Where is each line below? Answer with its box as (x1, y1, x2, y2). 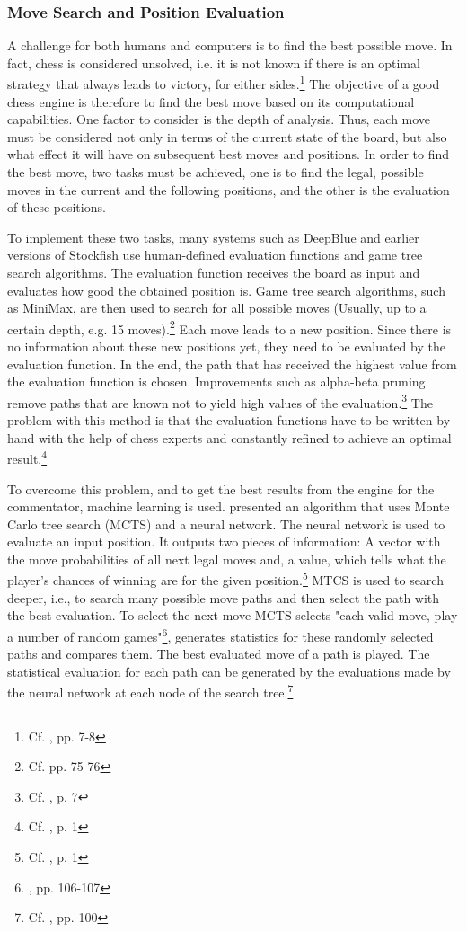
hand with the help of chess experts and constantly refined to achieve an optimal (7, 428, 452, 447)
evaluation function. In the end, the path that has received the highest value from (7, 354, 457, 373)
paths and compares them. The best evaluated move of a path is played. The (7, 644, 430, 663)
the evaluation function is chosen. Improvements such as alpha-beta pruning (7, 372, 426, 391)
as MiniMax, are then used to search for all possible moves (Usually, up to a (7, 298, 427, 317)
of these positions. (7, 198, 106, 217)
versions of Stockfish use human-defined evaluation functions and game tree (7, 245, 423, 264)
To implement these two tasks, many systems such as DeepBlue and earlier (7, 227, 419, 246)
